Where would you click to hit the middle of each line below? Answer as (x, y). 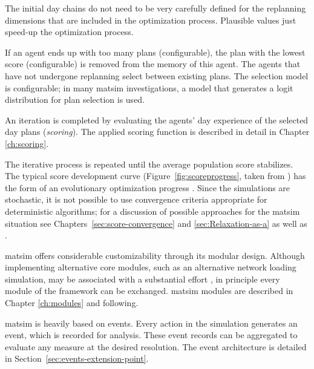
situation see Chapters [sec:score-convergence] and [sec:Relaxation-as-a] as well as (156, 223)
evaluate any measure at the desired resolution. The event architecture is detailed (156, 346)
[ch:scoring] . (27, 143)
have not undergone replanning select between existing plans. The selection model (157, 75)
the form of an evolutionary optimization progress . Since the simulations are (148, 187)
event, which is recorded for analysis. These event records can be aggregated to (151, 335)
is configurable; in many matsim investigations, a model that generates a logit (149, 87)
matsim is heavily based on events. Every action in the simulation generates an (151, 323)
